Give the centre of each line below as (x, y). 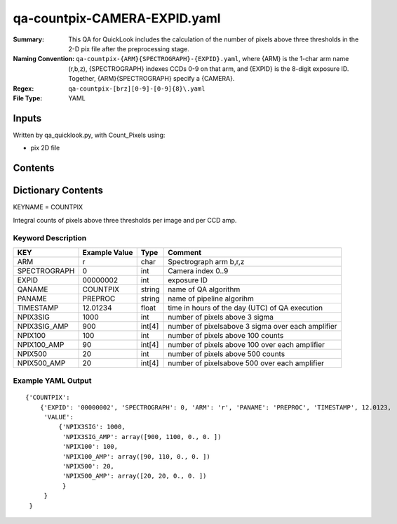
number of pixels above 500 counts (226, 353)
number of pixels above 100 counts (226, 335)
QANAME (33, 289)
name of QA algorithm (204, 289)
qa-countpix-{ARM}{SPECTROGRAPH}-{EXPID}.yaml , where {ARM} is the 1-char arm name (213, 59)
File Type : (28, 98)
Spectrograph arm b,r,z (206, 261)
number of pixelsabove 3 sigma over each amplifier (252, 326)
